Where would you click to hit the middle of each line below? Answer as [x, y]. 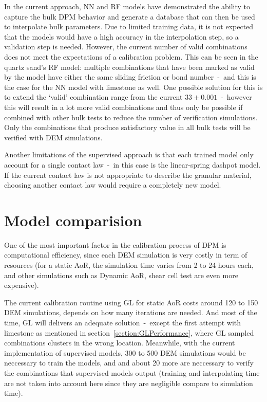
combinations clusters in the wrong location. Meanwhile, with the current [120, 343]
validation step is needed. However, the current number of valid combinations [126, 47]
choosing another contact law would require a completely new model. [113, 185]
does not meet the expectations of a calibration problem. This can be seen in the [131, 56]
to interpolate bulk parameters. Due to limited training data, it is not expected [129, 26]
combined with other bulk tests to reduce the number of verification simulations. [131, 117]
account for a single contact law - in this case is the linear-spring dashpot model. [132, 164]
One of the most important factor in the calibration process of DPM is [115, 244]
